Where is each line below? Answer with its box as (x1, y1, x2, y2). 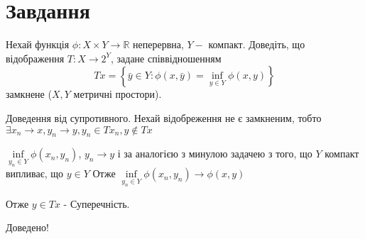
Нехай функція (6, 37, 70, 52)
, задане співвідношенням (110, 50, 222, 65)
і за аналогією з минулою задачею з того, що (117, 146, 312, 161)
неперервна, (133, 37, 184, 52)
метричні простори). (73, 87, 162, 101)
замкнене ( (6, 87, 52, 101)
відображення (6, 50, 65, 65)
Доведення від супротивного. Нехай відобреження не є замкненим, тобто (6, 110, 322, 125)
